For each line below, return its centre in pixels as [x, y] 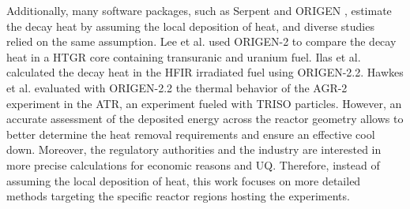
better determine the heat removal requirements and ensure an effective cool [191, 134]
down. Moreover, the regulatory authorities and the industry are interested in [194, 149]
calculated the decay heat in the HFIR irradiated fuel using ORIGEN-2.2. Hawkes [205, 72]
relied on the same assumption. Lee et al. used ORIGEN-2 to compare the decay [201, 41]
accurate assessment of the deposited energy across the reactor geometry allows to [205, 119]
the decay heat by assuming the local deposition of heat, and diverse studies [190, 26]
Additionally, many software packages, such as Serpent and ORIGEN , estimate [199, 10]
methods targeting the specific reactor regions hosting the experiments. [178, 196]
